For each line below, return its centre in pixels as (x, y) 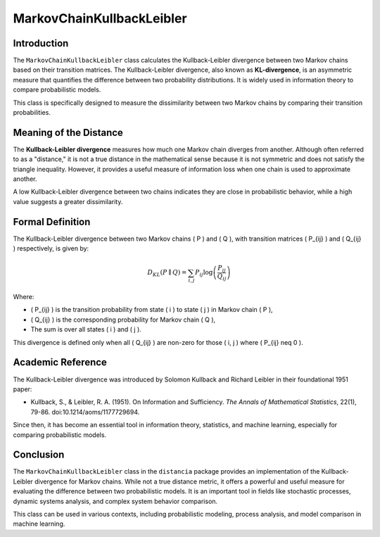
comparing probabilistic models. (60, 435)
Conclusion (39, 455)
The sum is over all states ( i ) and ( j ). (86, 329)
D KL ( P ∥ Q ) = (167, 273)
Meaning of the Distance (68, 133)
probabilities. (32, 113)
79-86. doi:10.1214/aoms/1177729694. (85, 412)
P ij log (204, 273)
